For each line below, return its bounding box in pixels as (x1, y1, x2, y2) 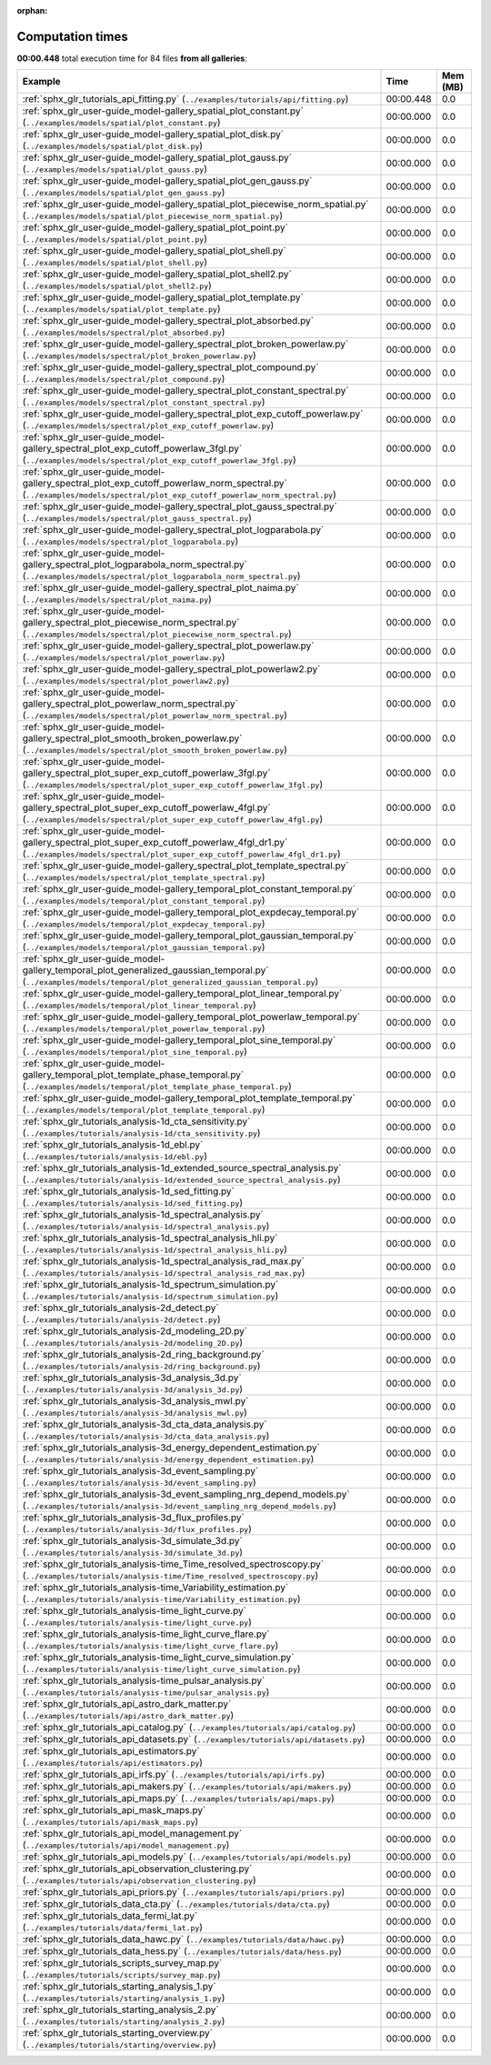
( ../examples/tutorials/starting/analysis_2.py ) (22, 2015, 225, 2028)
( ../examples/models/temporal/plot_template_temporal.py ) (22, 1103, 266, 1116)
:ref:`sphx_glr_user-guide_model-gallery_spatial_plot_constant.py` (22, 105, 304, 117)
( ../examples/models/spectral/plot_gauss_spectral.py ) (22, 512, 252, 525)
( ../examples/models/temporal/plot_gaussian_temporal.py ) (22, 941, 266, 954)
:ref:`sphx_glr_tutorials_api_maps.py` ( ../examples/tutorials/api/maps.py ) (22, 1792, 336, 1805)
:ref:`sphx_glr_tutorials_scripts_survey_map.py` (22, 1957, 223, 1970)
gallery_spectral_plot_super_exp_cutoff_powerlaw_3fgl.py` (22, 767, 271, 779)
